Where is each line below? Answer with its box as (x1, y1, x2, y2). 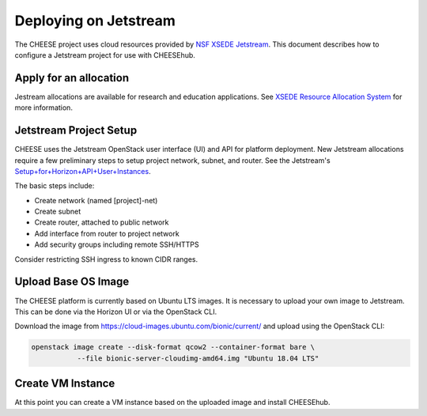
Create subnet (34, 206, 81, 217)
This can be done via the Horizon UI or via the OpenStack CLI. (14, 307, 217, 316)
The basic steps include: (14, 181, 95, 191)
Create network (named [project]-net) (34, 195, 158, 205)
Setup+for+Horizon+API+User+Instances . (14, 166, 151, 176)
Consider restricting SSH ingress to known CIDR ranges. (14, 254, 198, 264)
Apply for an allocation (14, 71, 130, 85)
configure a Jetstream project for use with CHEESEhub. (14, 50, 195, 59)
